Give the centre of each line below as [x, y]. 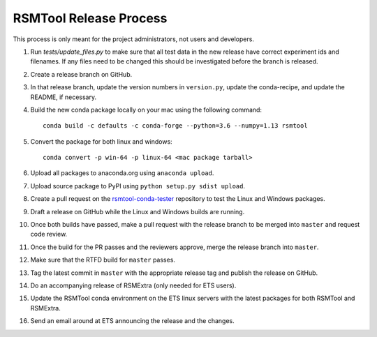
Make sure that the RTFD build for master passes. [103, 260]
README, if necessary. [64, 97]
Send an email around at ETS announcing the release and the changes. [133, 321]
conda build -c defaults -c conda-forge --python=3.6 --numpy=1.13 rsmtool [175, 126]
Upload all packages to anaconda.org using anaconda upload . [122, 173]
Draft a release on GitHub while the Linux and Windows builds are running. [138, 211]
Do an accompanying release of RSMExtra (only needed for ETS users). [133, 285]
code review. [49, 234]
